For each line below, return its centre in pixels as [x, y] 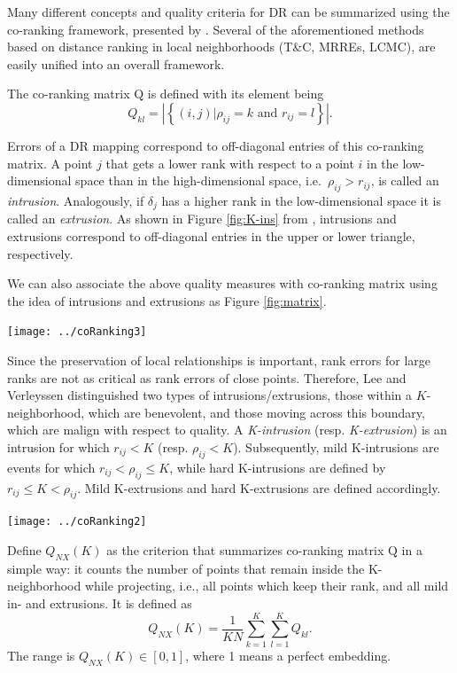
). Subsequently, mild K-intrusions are [336, 447]
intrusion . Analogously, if [76, 200]
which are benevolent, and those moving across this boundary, [256, 412]
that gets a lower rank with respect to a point [230, 163]
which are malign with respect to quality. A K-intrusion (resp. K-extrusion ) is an [227, 430]
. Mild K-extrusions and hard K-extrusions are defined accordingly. [259, 487]
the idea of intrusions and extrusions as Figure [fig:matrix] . [167, 300]
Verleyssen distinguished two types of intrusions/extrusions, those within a [210, 395]
